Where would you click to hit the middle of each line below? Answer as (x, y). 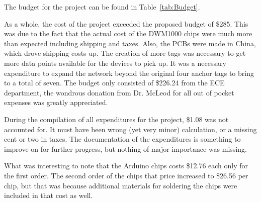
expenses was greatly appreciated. (56, 102)
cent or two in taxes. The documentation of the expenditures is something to (122, 139)
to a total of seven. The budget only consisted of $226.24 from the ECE (114, 83)
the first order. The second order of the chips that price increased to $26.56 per (126, 175)
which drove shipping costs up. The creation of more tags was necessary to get (125, 53)
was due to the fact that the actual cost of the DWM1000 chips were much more (128, 33)
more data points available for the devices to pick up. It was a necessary (115, 63)
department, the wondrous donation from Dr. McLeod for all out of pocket (119, 92)
